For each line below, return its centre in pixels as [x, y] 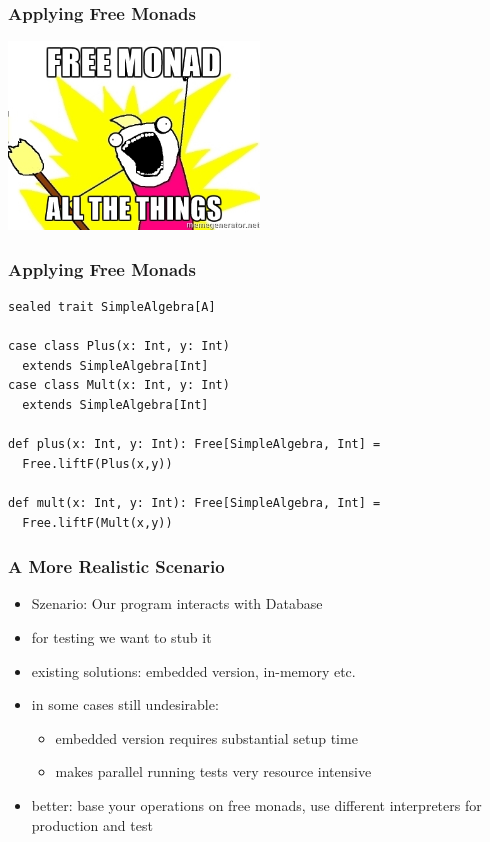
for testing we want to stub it [121, 636]
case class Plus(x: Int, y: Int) [119, 346]
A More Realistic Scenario [116, 566]
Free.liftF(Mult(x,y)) [97, 522]
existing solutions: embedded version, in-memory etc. [193, 670]
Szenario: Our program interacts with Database [177, 603]
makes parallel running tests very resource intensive [213, 771]
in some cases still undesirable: [125, 704]
